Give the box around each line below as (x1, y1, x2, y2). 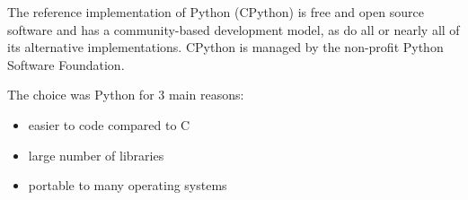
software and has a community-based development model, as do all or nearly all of (7, 20, 460, 39)
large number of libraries (28, 145, 164, 164)
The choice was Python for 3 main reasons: (7, 85, 244, 104)
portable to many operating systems (28, 176, 227, 195)
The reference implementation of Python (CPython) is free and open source (7, 3, 424, 21)
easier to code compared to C (28, 115, 190, 134)
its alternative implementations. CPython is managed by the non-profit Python (7, 38, 444, 57)
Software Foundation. (7, 55, 125, 74)
